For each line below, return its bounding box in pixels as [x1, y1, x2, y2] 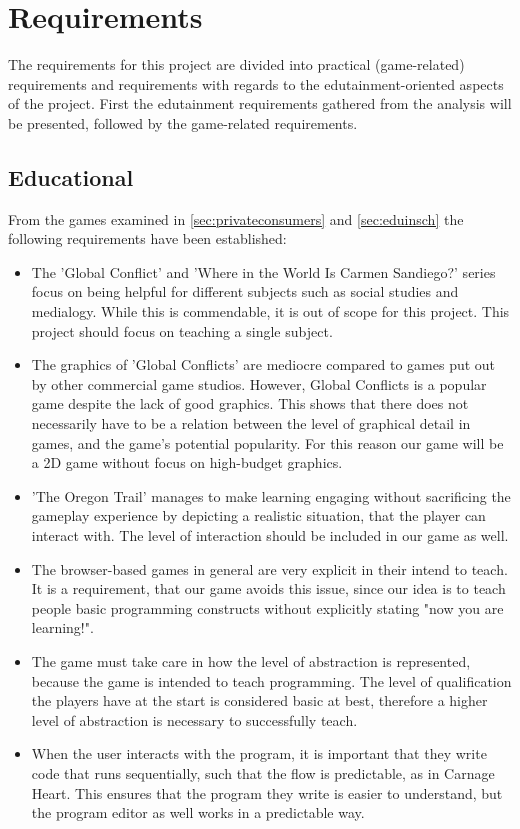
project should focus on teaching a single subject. [31, 320, 333, 341]
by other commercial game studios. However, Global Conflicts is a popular [31, 373, 487, 394]
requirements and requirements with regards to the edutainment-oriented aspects [8, 73, 504, 94]
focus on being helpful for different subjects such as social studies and [31, 281, 459, 302]
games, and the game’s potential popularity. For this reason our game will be [31, 432, 504, 453]
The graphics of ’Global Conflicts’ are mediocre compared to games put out [31, 354, 496, 375]
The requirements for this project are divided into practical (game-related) [8, 54, 465, 75]
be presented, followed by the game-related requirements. [8, 112, 358, 133]
